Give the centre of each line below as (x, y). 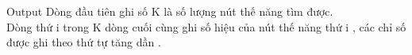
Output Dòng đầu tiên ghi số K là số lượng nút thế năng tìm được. (170, 11)
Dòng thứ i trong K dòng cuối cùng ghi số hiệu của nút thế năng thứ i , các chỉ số (206, 26)
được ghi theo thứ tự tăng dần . (84, 42)
